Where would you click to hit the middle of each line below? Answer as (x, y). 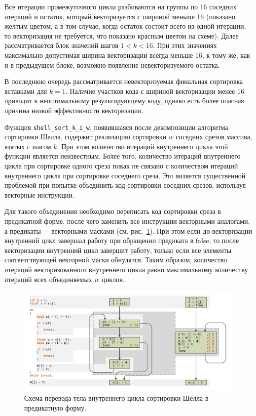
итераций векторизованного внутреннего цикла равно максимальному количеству (126, 269)
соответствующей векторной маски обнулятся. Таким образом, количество (116, 260)
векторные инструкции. (39, 194)
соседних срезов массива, (214, 137)
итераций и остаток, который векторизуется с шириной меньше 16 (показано (120, 16)
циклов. (113, 279)
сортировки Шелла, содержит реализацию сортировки (85, 137)
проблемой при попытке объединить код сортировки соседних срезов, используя (125, 185)
